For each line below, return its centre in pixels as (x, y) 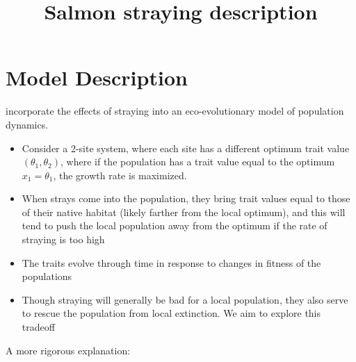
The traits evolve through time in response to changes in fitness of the (171, 262)
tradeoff (38, 327)
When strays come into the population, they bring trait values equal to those (186, 198)
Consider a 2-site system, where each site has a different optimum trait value (186, 148)
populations (47, 276)
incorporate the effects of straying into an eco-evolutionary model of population (175, 111)
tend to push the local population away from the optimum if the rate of (175, 225)
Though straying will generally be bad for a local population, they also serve (185, 299)
